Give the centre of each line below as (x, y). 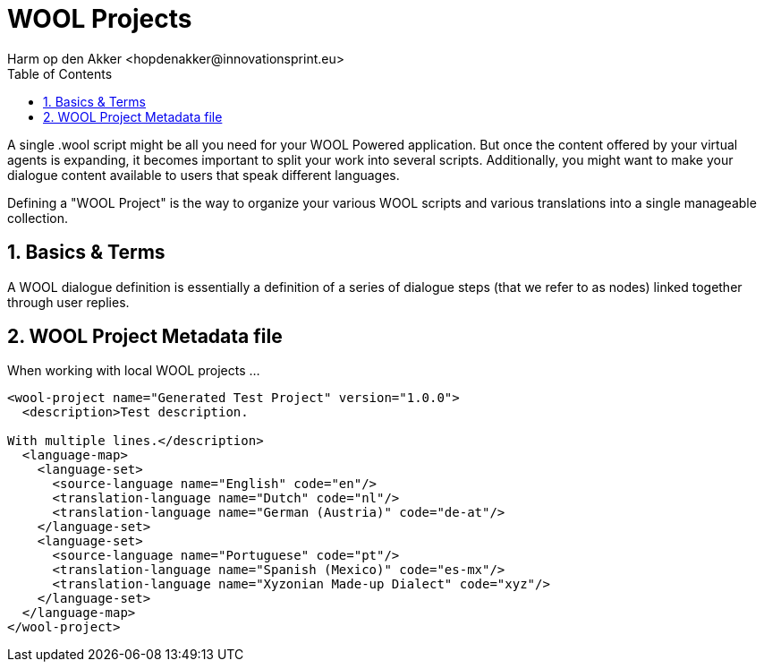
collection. (38, 218)
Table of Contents (60, 73)
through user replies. (68, 302)
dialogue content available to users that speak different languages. (204, 175)
